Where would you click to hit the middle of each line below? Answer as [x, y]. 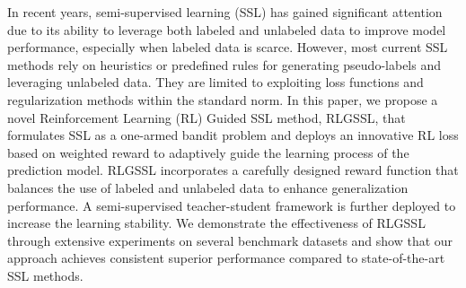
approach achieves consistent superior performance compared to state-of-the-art [226, 258]
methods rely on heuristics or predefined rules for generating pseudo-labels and [224, 64]
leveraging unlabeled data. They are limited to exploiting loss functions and [215, 82]
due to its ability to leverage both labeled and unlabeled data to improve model [227, 29]
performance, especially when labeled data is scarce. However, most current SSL [228, 47]
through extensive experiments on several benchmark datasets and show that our [230, 240]
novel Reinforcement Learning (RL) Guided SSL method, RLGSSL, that [207, 117]
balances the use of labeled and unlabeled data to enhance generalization [208, 187]
